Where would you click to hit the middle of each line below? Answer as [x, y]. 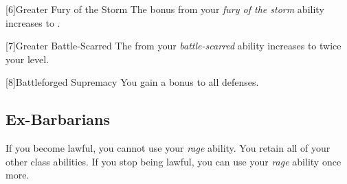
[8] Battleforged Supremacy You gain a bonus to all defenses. [132, 82]
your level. [27, 59]
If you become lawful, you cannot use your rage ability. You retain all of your [168, 148]
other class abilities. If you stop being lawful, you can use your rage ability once [173, 161]
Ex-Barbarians [58, 119]
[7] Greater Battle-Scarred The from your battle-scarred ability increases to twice [173, 46]
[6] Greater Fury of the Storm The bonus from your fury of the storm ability [165, 9]
